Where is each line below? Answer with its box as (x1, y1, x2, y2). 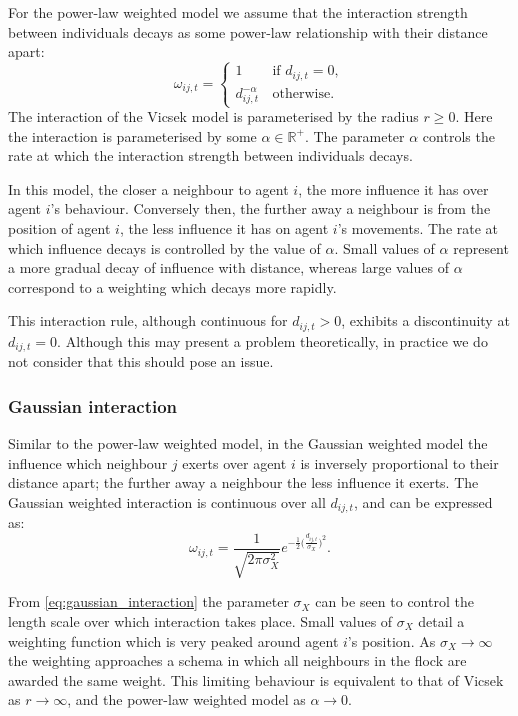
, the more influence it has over (298, 178, 489, 199)
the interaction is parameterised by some (8, 125, 257, 146)
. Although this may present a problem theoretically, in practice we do (57, 330, 488, 351)
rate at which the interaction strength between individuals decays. (8, 145, 413, 166)
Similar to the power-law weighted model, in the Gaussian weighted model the (8, 433, 488, 454)
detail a (418, 610, 465, 631)
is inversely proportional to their (300, 452, 499, 473)
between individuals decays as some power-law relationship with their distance (8, 21, 488, 42)
